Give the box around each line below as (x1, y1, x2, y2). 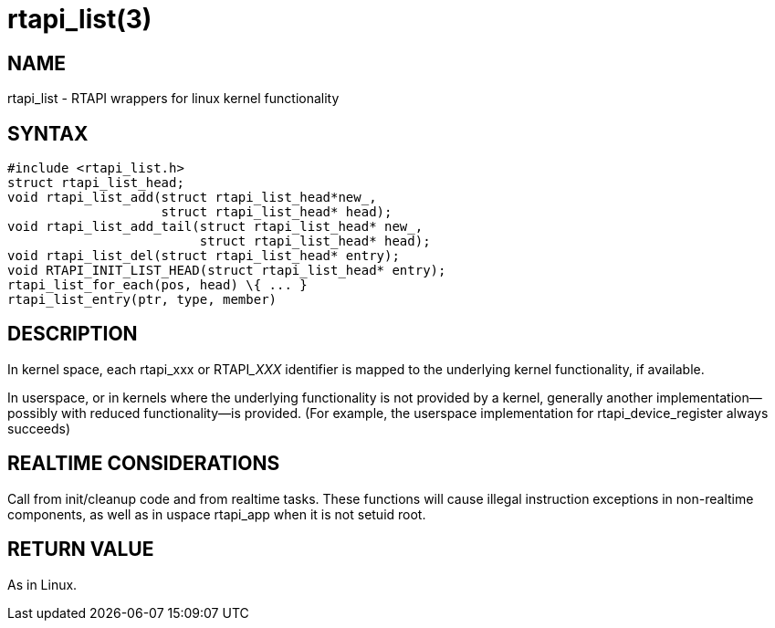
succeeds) (7, 420, 71, 436)
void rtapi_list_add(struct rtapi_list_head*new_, (7, 190, 377, 205)
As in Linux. (7, 576, 78, 592)
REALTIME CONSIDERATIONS (7, 452, 280, 476)
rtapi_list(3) (7, 4, 152, 35)
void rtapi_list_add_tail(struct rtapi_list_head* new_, (7, 219, 424, 235)
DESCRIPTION (7, 322, 138, 346)
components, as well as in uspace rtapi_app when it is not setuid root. (7, 506, 426, 522)
